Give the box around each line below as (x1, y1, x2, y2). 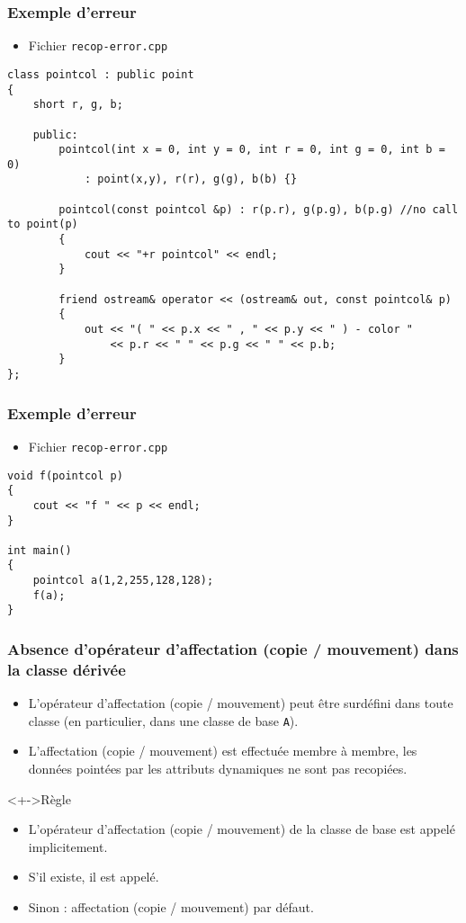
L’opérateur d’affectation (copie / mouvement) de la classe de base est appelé (28, 820, 455, 838)
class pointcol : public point (7, 67, 194, 81)
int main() (7, 543, 72, 557)
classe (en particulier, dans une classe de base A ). (28, 711, 299, 730)
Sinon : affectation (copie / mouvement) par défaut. (28, 898, 314, 917)
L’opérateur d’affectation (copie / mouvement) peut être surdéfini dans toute (28, 694, 453, 712)
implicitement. (28, 837, 108, 856)
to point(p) (7, 218, 78, 231)
